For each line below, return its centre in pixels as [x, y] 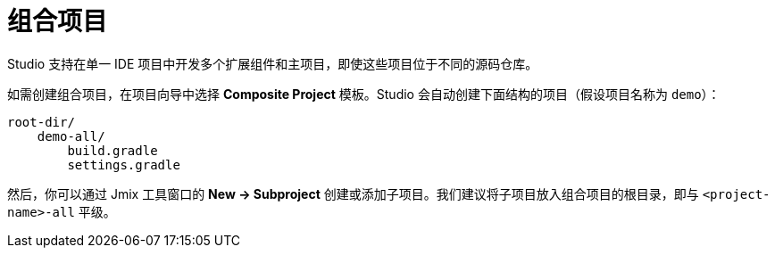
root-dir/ [41, 122]
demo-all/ [71, 136]
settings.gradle [124, 165]
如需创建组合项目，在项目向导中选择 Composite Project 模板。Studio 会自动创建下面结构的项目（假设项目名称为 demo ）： [364, 94]
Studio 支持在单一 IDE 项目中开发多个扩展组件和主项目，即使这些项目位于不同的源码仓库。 [273, 63]
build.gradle [112, 150]
